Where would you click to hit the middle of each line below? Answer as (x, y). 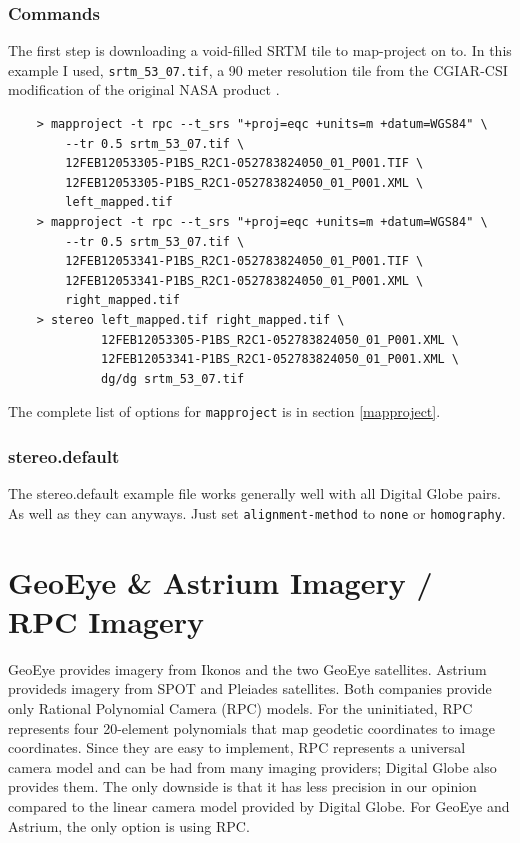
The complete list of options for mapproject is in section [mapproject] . (224, 411)
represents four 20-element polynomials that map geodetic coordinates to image (251, 727)
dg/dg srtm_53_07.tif (173, 378)
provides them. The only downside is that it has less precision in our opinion (242, 786)
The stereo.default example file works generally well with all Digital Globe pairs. (255, 493)
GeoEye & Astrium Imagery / (220, 581)
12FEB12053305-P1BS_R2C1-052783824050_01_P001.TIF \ (244, 163)
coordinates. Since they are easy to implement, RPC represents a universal (237, 747)
